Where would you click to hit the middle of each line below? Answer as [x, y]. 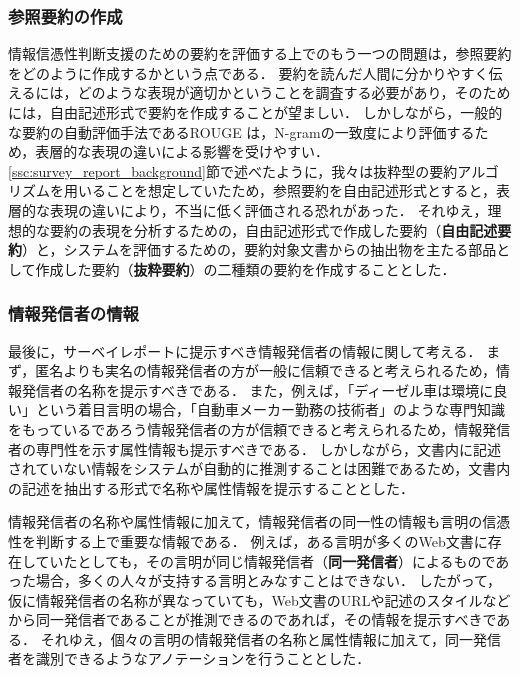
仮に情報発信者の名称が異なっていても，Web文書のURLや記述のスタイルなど [259, 599]
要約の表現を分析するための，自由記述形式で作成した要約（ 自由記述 [273, 229]
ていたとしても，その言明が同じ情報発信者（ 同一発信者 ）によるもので [265, 560]
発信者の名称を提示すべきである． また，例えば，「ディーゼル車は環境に [257, 389]
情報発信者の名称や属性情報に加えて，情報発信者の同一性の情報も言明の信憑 [259, 521]
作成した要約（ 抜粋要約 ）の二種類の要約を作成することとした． [245, 268]
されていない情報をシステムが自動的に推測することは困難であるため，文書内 [259, 468]
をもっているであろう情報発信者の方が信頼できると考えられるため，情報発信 [259, 428]
